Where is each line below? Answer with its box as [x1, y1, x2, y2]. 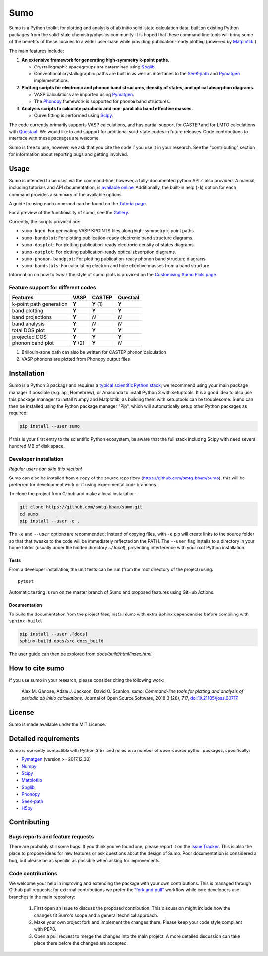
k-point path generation [12, 300, 67, 307]
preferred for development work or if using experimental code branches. [9, 482, 158, 488]
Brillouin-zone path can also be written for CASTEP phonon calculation [21, 349, 166, 355]
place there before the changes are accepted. [34, 940, 128, 946]
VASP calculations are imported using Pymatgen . [34, 92, 134, 98]
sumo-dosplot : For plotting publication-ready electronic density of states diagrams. [21, 242, 195, 248]
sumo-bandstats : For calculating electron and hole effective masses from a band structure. [21, 263, 211, 269]
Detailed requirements [9, 734, 80, 743]
